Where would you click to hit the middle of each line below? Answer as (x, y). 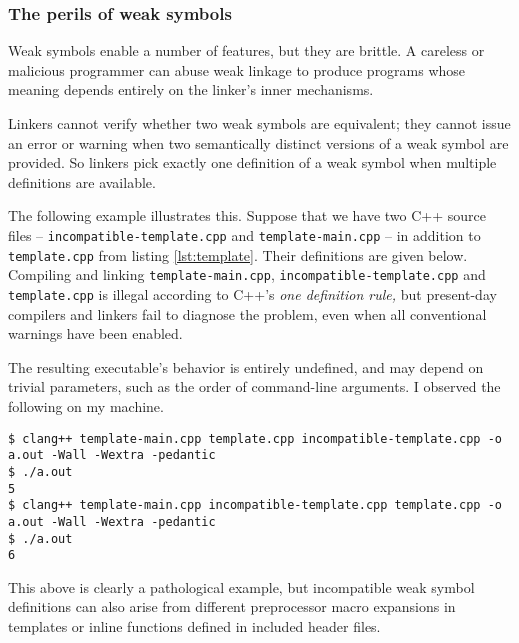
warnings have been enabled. (95, 333)
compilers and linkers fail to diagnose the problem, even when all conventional (247, 313)
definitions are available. (82, 181)
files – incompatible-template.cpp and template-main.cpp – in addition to (244, 234)
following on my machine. (86, 405)
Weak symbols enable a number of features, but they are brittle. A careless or (246, 50)
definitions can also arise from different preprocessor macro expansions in (232, 606)
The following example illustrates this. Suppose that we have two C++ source (247, 215)
